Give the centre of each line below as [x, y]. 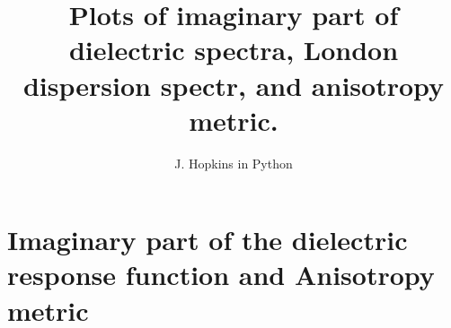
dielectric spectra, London [234, 50]
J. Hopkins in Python [234, 163]
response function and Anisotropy [221, 275]
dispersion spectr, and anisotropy [234, 85]
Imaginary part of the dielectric [208, 240]
